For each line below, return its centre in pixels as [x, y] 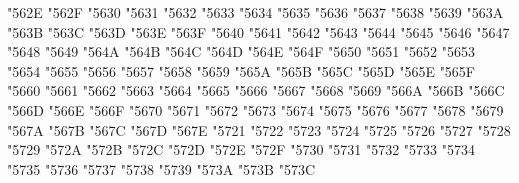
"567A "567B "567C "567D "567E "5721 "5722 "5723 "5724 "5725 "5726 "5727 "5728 [259, 129]
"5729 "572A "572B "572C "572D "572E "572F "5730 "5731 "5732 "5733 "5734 [241, 149]
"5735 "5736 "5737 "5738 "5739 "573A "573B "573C [161, 168]
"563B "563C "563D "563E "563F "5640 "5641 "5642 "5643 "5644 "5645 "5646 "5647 [258, 31]
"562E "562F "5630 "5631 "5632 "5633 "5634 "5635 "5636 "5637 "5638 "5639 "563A [255, 12]
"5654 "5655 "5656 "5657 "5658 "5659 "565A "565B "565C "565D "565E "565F [241, 70]
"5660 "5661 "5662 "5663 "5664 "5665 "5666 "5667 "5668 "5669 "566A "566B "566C [256, 90]
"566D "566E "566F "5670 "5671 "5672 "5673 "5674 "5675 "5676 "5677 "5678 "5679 [255, 109]
